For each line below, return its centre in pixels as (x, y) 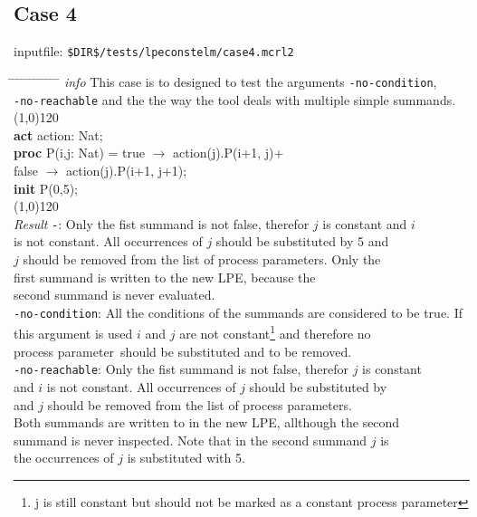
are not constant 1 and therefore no (275, 332)
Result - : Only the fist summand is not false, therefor (162, 223)
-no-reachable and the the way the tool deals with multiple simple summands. (235, 99)
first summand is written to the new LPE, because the (165, 277)
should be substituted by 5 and (302, 241)
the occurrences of (64, 458)
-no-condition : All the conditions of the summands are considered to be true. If (238, 312)
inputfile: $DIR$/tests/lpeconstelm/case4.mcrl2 (154, 51)
